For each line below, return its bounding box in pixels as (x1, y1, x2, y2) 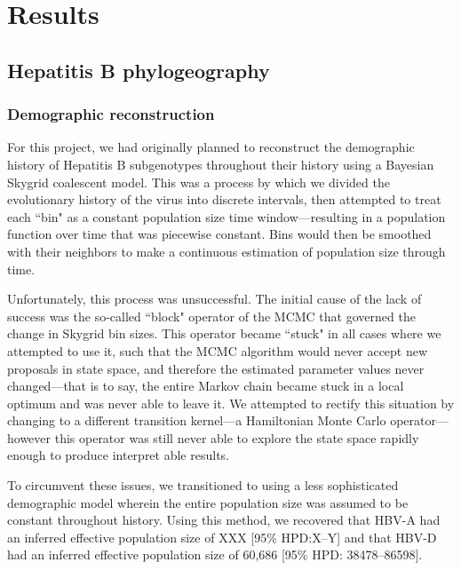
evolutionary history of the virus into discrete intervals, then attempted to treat (7, 190, 441, 209)
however (7, 428, 52, 447)
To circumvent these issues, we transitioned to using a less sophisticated (7, 476, 399, 495)
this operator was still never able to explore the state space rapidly (54, 428, 419, 447)
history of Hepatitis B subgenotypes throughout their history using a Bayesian (7, 154, 434, 173)
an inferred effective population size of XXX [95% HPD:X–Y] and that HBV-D (7, 527, 437, 546)
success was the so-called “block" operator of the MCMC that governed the (7, 306, 416, 325)
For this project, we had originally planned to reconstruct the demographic (7, 138, 415, 156)
